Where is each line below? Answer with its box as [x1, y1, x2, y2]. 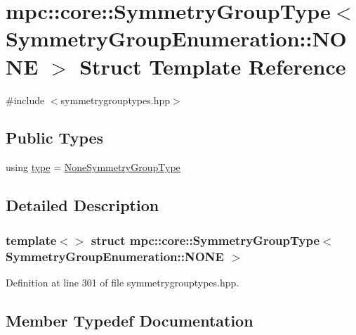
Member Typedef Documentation [6, 309, 253, 331]
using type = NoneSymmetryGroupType [6, 160, 180, 175]
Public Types [6, 127, 104, 148]
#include [6, 92, 45, 107]
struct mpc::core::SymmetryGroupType [91, 231, 320, 248]
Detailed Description [6, 194, 159, 216]
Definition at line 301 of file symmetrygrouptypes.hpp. [6, 274, 239, 289]
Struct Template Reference [79, 51, 346, 80]
